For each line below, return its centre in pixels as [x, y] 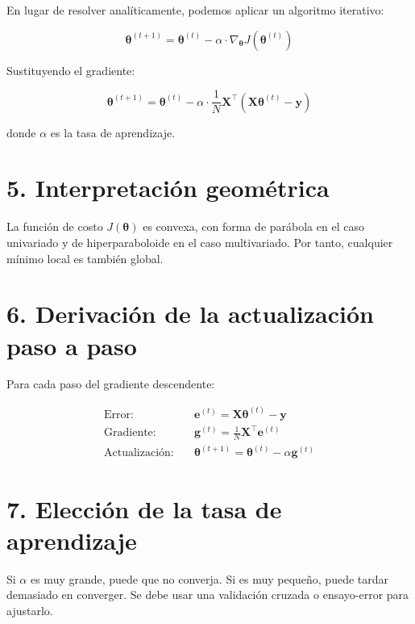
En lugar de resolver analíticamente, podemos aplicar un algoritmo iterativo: [195, 10]
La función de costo [55, 226]
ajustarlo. [30, 610]
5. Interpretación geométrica [168, 188]
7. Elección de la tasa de [144, 508]
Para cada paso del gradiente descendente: [111, 384]
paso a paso [72, 345]
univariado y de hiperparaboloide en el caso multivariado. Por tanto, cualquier [200, 242]
